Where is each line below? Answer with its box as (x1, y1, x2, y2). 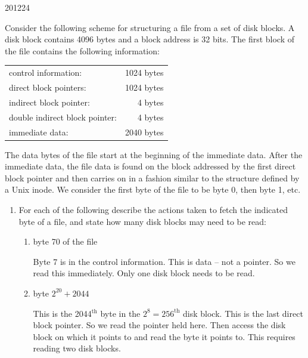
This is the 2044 (33, 307, 92, 319)
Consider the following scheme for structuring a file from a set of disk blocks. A (5, 21, 295, 33)
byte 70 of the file (33, 235, 98, 248)
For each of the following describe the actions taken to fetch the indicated (18, 203, 288, 215)
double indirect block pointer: (9, 110, 117, 123)
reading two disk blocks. (33, 342, 121, 354)
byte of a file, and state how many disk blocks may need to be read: (18, 215, 266, 227)
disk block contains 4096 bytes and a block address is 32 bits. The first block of (5, 33, 295, 45)
